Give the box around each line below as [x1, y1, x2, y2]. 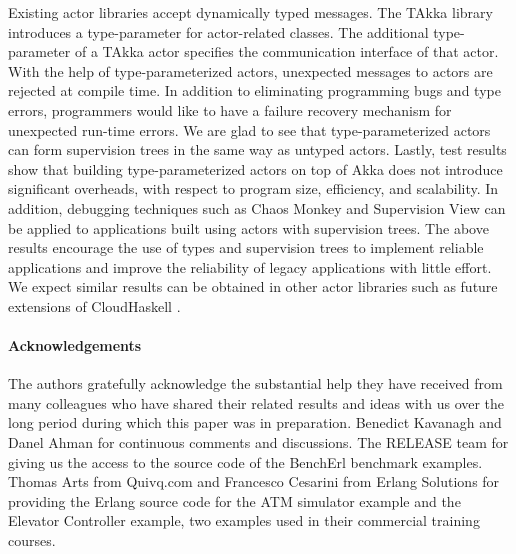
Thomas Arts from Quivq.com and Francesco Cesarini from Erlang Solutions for [8, 471, 500, 492]
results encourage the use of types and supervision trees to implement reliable [8, 237, 484, 258]
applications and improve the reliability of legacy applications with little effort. [8, 256, 492, 277]
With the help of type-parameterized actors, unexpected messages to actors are [8, 60, 493, 81]
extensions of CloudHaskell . [8, 295, 181, 316]
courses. [8, 530, 56, 551]
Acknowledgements [8, 335, 142, 356]
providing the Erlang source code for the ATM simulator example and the [8, 490, 461, 511]
